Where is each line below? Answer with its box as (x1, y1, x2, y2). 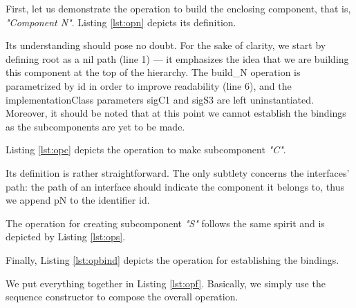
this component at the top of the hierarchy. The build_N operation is (6, 65, 301, 79)
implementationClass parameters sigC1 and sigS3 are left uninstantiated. (6, 92, 314, 106)
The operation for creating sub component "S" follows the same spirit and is (6, 215, 325, 230)
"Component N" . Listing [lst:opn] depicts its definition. (6, 15, 236, 29)
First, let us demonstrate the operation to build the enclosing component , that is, (6, 1, 351, 15)
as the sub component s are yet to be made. (6, 119, 185, 133)
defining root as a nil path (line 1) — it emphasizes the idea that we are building (6, 51, 349, 66)
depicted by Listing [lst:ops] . (6, 229, 126, 244)
